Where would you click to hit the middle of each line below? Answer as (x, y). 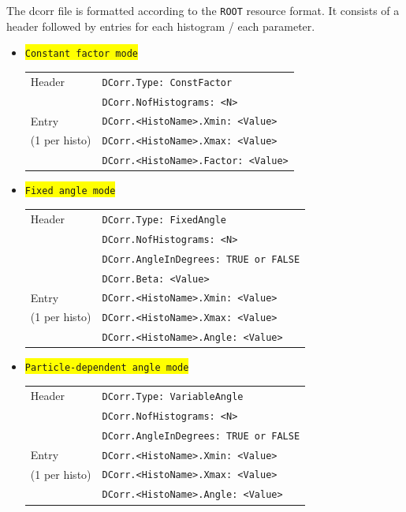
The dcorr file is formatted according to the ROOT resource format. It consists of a (203, 10)
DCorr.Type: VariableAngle (173, 396)
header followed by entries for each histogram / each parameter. (161, 26)
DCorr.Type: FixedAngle (164, 220)
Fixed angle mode (70, 191)
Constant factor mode (81, 54)
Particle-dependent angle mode (107, 368)
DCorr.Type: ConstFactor (167, 82)
